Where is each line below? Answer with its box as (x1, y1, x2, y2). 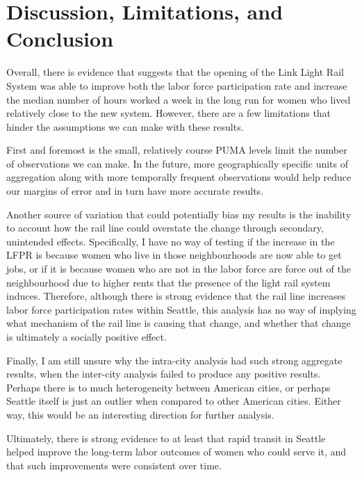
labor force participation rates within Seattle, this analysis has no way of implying (6, 302, 356, 316)
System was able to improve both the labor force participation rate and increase (6, 78, 347, 92)
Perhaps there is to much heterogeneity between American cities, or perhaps (6, 380, 331, 394)
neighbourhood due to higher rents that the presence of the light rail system (6, 275, 331, 289)
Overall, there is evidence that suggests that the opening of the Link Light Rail (6, 65, 344, 79)
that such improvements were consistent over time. (6, 458, 222, 472)
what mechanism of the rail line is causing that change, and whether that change (6, 316, 351, 330)
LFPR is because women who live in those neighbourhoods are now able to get (6, 248, 342, 262)
